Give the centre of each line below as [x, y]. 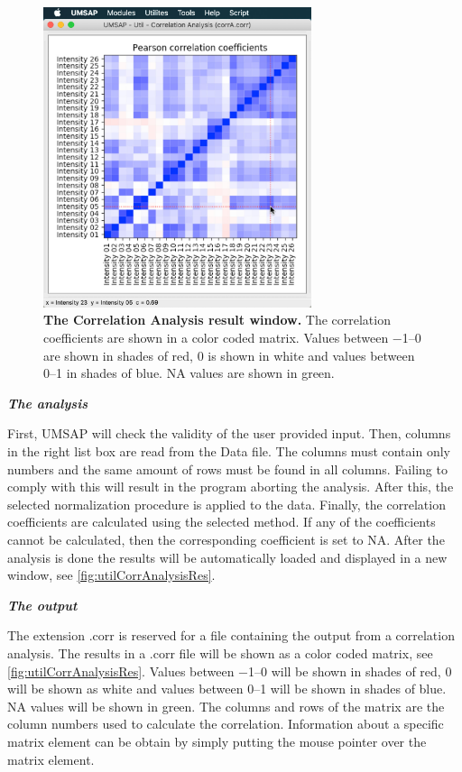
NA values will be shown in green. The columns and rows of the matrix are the [226, 706]
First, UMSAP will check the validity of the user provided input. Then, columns [229, 433]
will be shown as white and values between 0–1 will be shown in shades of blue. [227, 689]
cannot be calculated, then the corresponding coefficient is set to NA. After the [226, 539]
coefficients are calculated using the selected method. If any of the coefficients [222, 522]
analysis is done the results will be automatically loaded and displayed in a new [227, 557]
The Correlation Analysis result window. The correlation [217, 320]
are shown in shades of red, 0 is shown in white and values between [229, 355]
